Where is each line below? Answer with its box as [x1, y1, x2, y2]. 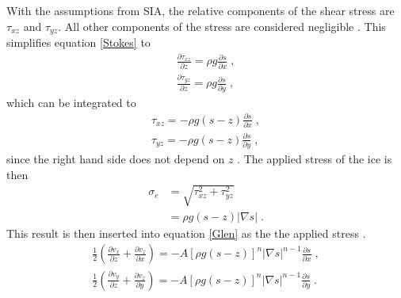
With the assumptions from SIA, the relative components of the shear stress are [6, 2, 395, 18]
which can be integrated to [6, 94, 136, 110]
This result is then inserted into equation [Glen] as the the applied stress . [6, 224, 366, 241]
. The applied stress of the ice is [237, 151, 392, 167]
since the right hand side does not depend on [6, 151, 225, 167]
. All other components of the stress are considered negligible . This [58, 17, 386, 34]
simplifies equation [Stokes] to [6, 34, 151, 51]
